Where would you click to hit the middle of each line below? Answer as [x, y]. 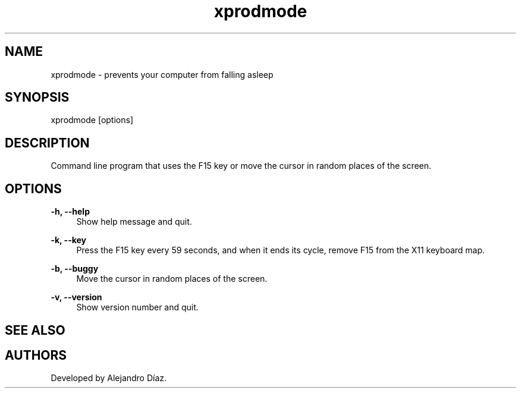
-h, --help [70, 212]
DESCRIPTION [47, 143]
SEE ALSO [35, 330]
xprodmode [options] [92, 120]
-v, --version [76, 297]
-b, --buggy [75, 269]
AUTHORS [36, 355]
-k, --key [69, 240]
